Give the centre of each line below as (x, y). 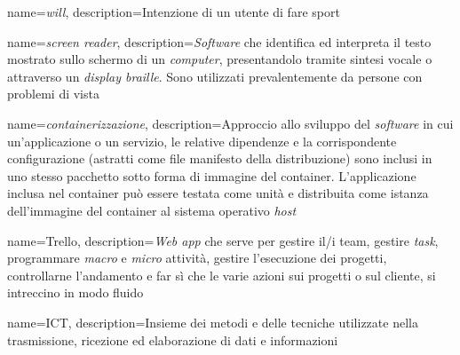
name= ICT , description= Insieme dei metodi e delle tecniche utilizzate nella (213, 322)
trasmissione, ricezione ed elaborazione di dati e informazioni (173, 339)
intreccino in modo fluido (75, 292)
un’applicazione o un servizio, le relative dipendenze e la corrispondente (202, 141)
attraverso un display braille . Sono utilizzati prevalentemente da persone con (215, 76)
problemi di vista (53, 94)
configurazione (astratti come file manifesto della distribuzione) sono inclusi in (220, 158)
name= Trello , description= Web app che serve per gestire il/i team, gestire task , (223, 240)
